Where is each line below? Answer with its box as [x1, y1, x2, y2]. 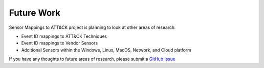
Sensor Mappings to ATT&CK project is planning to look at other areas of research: [9, 24, 176, 30]
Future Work [9, 7, 61, 18]
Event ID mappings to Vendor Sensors [21, 40, 98, 46]
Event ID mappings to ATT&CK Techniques [21, 33, 107, 39]
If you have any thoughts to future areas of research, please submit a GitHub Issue [9, 56, 176, 62]
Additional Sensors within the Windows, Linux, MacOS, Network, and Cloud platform [21, 47, 192, 53]
